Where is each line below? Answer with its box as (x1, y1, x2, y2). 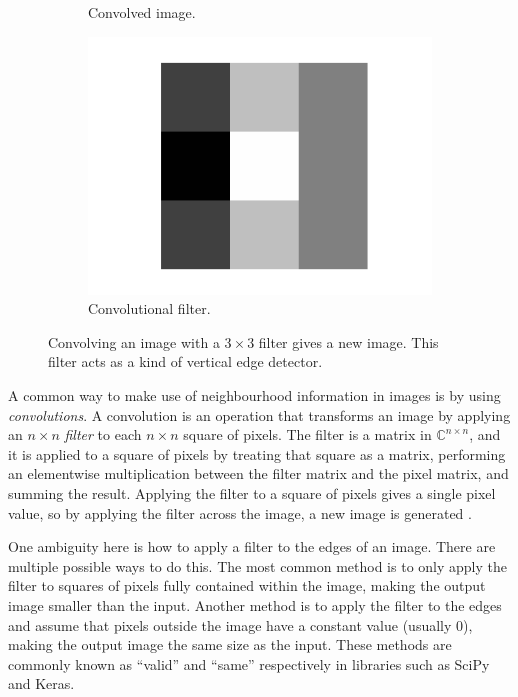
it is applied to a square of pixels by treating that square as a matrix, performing (8, 443, 506, 464)
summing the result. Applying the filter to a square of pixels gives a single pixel (8, 482, 496, 503)
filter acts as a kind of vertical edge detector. (48, 351, 323, 372)
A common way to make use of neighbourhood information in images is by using (8, 384, 501, 405)
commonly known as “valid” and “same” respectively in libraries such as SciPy (8, 653, 490, 674)
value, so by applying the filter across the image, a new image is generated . (8, 502, 472, 523)
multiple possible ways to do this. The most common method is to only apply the (8, 555, 507, 576)
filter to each (64, 424, 142, 445)
